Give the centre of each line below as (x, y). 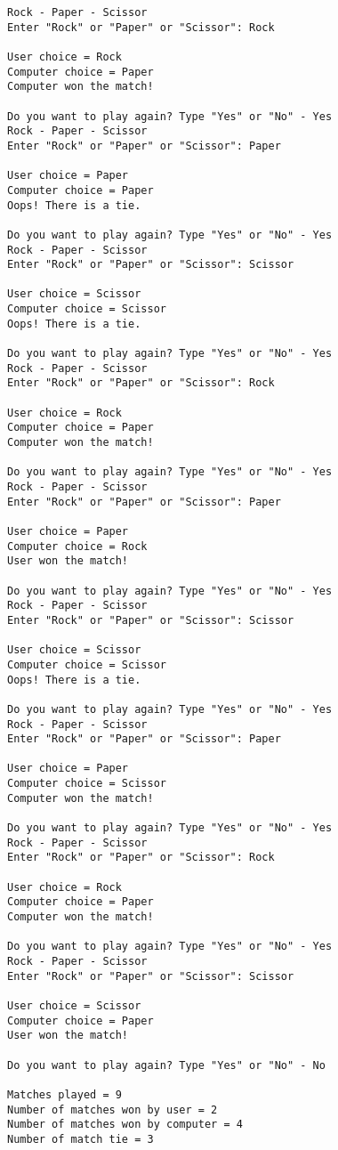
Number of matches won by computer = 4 (125, 1125)
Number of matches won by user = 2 (113, 1110)
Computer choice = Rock (77, 546)
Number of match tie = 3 (80, 1139)
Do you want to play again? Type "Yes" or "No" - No (166, 1065)
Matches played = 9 (64, 1094)
